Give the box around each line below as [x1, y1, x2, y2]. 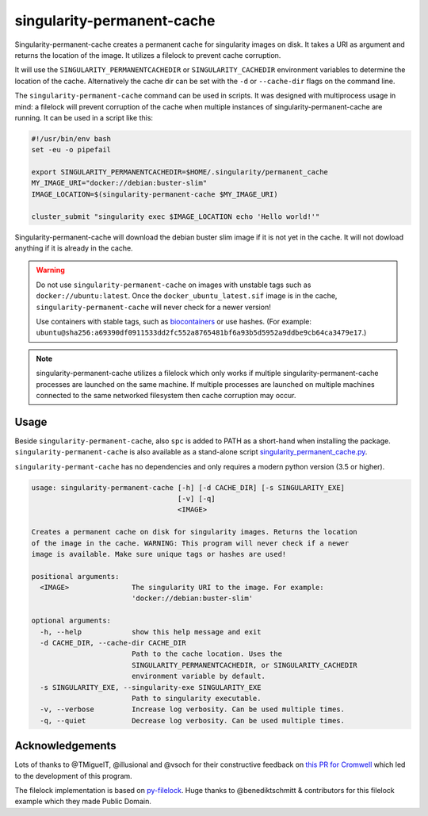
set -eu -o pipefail [31, 145, 111, 155]
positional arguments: [31, 572, 120, 580]
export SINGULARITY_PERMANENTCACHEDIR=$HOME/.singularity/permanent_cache [31, 167, 329, 177]
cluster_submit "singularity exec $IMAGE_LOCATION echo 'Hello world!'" [31, 212, 320, 221]
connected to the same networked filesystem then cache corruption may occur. [36, 390, 296, 400]
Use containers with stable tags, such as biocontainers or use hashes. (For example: [36, 316, 312, 326]
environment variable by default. [131, 672, 266, 681]
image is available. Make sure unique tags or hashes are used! [31, 550, 287, 558]
